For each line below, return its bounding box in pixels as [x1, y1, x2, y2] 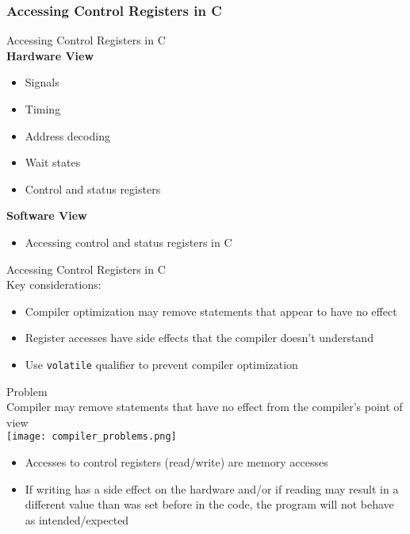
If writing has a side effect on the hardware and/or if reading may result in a [25, 480, 399, 497]
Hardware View [6, 47, 94, 63]
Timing [25, 101, 61, 117]
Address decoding [25, 127, 110, 144]
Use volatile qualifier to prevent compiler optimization [25, 355, 298, 372]
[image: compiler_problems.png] [6, 431, 177, 443]
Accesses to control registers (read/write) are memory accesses [25, 454, 328, 471]
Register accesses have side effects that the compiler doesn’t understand [25, 329, 374, 346]
